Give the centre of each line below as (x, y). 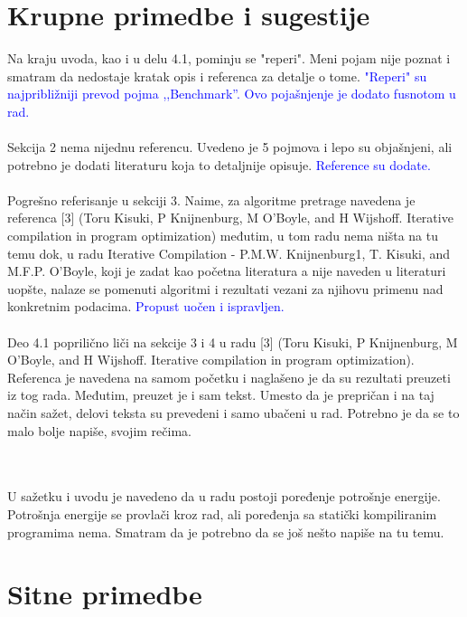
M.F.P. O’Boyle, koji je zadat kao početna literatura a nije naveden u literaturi (227, 271)
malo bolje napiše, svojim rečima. (99, 430)
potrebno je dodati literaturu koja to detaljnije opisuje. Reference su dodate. (219, 164)
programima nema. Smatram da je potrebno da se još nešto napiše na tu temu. (226, 532)
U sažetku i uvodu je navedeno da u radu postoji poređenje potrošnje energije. (224, 496)
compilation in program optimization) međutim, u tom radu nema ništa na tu (223, 236)
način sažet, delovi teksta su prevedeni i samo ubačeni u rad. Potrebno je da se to (233, 413)
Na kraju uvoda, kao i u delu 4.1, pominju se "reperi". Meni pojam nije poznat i (229, 58)
